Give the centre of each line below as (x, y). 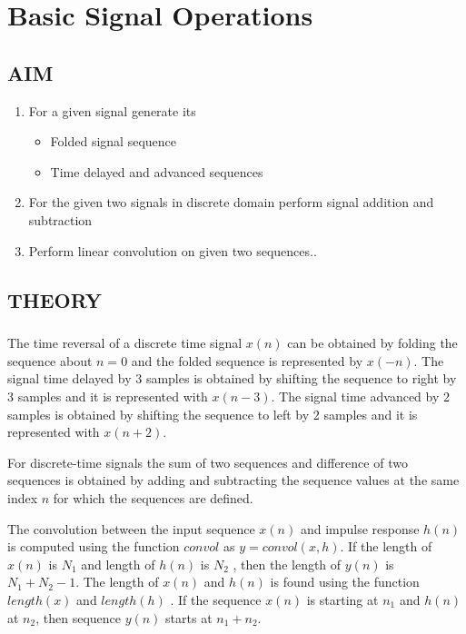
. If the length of (386, 546)
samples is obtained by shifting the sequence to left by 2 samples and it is (213, 414)
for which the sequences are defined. (153, 498)
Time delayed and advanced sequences (157, 171)
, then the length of (287, 564)
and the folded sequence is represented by (247, 360)
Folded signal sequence (113, 141)
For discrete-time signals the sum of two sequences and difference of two (208, 462)
